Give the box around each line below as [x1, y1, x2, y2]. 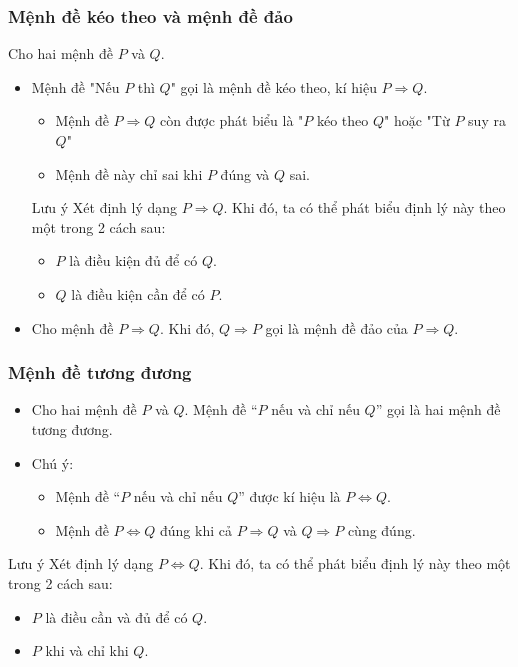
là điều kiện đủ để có [69, 250, 198, 271]
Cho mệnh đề [31, 317, 114, 338]
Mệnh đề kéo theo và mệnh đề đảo [8, 3, 293, 28]
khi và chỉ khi [45, 640, 129, 661]
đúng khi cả [160, 519, 232, 540]
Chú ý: [31, 452, 74, 473]
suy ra [468, 110, 506, 131]
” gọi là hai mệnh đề [375, 399, 501, 420]
